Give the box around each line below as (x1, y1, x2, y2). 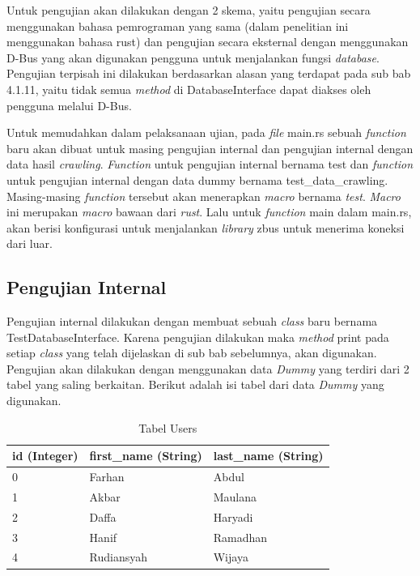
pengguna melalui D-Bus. (6, 96, 132, 113)
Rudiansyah (89, 548, 148, 565)
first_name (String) (89, 447, 202, 464)
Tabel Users (138, 419, 197, 436)
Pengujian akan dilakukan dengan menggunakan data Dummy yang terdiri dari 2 (6, 360, 409, 377)
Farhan (89, 468, 125, 485)
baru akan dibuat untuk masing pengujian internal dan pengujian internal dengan (6, 139, 414, 156)
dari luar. (6, 235, 53, 252)
